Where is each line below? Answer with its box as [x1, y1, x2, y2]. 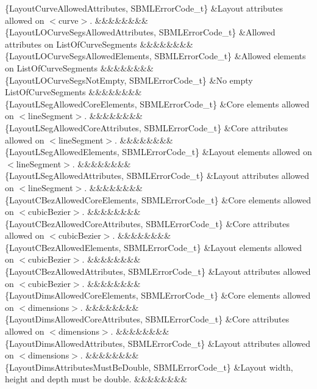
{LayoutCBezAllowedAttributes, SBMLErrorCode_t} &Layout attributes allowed [5, 265, 311, 278]
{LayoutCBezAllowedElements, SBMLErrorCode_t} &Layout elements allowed [5, 241, 302, 253]
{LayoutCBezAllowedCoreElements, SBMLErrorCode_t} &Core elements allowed [5, 193, 311, 206]
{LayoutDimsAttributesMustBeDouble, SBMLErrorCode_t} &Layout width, [5, 360, 293, 373]
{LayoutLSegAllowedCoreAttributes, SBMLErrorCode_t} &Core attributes [5, 121, 288, 134]
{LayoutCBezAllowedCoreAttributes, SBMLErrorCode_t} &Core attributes [5, 217, 290, 230]
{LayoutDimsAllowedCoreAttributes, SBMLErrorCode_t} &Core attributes [5, 313, 290, 325]
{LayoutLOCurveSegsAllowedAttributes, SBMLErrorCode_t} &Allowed [5, 26, 276, 38]
